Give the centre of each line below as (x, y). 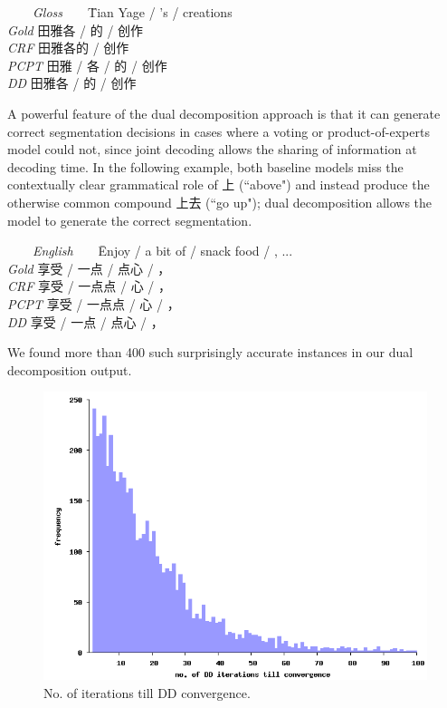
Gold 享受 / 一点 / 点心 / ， (89, 268)
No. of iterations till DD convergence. (147, 692)
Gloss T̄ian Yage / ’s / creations (133, 12)
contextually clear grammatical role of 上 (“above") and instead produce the (219, 184)
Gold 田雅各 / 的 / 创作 (76, 29)
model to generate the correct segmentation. (130, 220)
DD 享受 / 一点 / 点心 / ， (86, 321)
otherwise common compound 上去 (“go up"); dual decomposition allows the (220, 202)
